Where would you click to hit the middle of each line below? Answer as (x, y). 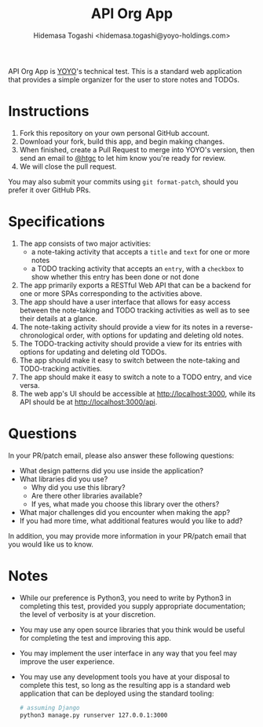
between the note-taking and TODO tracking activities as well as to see (134, 310)
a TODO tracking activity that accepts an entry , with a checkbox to (137, 269)
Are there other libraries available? (87, 495)
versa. (30, 385)
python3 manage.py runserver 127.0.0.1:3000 (93, 715)
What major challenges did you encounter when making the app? (124, 512)
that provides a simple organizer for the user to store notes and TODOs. (124, 79)
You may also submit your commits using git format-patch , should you (123, 181)
